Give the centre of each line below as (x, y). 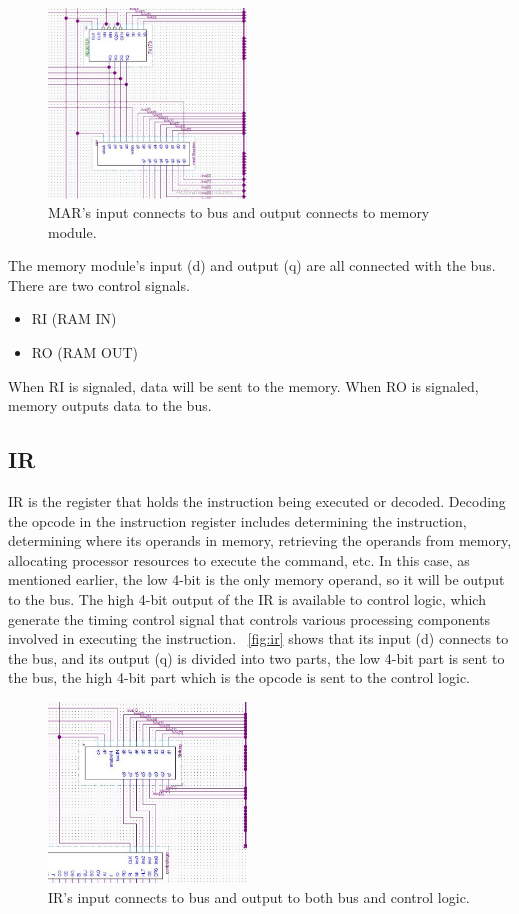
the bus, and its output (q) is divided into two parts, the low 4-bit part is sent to (256, 657)
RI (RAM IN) (74, 318)
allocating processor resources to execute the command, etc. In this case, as (239, 559)
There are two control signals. (99, 284)
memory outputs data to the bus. (110, 405)
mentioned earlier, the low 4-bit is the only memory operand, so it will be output (256, 579)
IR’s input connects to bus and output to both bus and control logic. (259, 896)
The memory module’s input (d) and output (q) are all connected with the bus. (252, 265)
